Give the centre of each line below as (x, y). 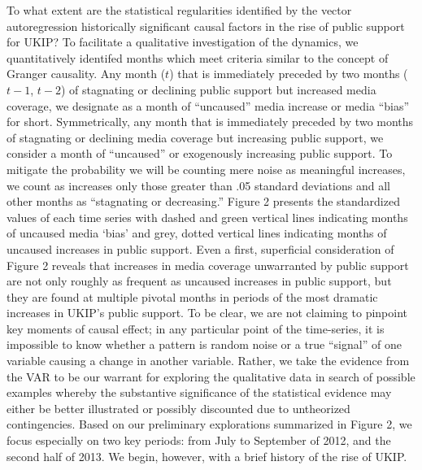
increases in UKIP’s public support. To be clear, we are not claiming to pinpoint (207, 313)
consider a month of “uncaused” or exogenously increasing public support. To (200, 153)
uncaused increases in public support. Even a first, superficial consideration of (200, 248)
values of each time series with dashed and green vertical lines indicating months (207, 217)
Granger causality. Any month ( (86, 74)
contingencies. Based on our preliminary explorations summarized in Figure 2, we (209, 424)
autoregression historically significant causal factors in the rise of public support (206, 26)
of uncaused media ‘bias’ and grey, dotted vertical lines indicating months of (197, 233)
